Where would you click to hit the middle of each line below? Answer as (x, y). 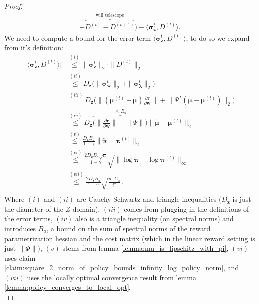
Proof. (14, 6)
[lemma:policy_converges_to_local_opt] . (68, 287)
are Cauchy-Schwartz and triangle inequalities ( (149, 199)
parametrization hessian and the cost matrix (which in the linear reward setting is (130, 238)
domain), (86, 209)
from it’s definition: (34, 48)
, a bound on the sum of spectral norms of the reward (129, 228)
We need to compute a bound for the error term (78, 38)
